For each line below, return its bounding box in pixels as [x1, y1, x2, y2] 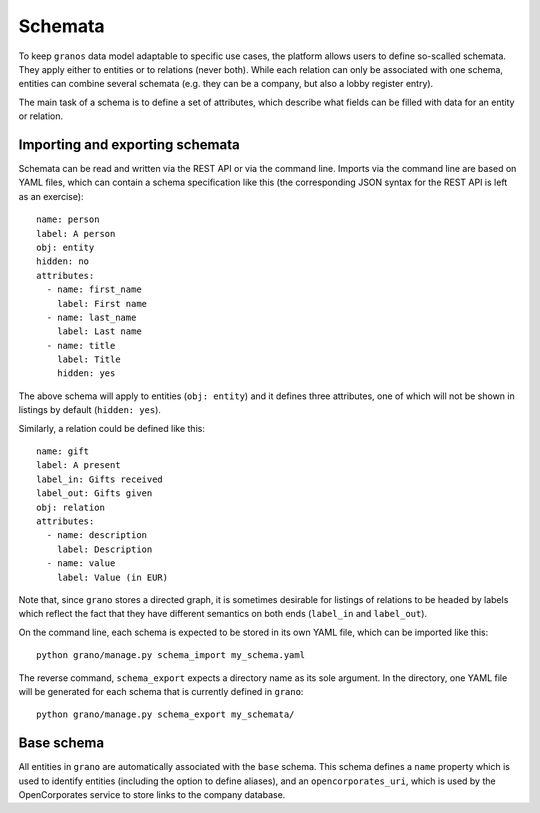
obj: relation [36, 501, 105, 513]
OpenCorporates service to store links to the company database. [18, 788, 286, 800]
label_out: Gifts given [36, 488, 153, 499]
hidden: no [36, 256, 90, 267]
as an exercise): [18, 190, 84, 202]
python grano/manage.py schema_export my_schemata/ [36, 709, 295, 720]
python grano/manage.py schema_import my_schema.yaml [36, 650, 305, 661]
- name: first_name [46, 284, 142, 295]
